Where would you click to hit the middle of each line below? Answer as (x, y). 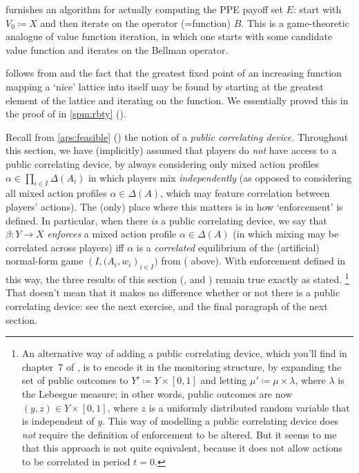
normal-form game (45, 261)
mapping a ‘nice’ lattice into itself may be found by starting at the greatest (165, 86)
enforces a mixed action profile (112, 234)
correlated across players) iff (65, 247)
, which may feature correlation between (245, 193)
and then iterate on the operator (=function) (136, 22)
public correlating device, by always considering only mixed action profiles (162, 163)
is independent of (58, 421)
